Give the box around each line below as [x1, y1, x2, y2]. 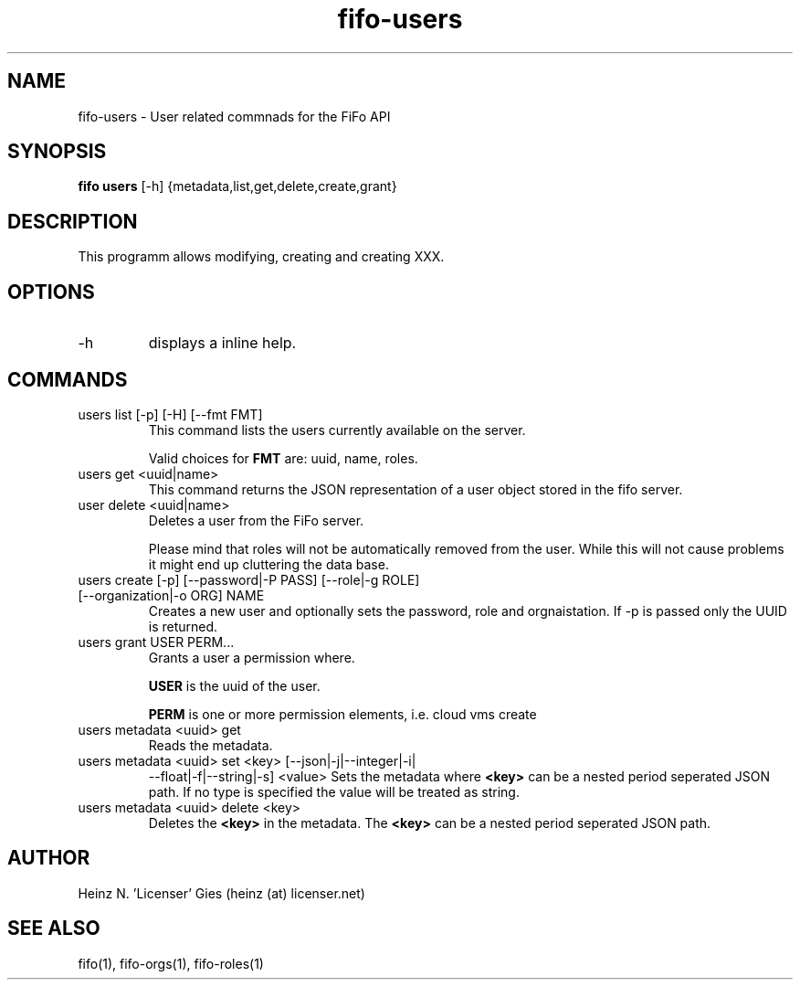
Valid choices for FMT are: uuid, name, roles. [148, 450, 418, 466]
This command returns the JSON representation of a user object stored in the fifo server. [148, 481, 683, 497]
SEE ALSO [7, 917, 100, 940]
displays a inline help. [148, 334, 297, 353]
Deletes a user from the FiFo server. [148, 512, 364, 528]
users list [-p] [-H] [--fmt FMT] [78, 406, 263, 422]
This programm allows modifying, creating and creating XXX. [78, 249, 445, 265]
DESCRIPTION [7, 209, 138, 233]
